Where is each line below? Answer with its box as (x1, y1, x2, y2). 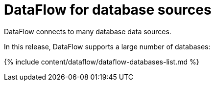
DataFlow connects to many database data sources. (4, 27, 171, 36)
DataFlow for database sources (4, 1, 212, 18)
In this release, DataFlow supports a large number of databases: (4, 42, 211, 51)
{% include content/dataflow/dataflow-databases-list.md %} (4, 57, 199, 66)
